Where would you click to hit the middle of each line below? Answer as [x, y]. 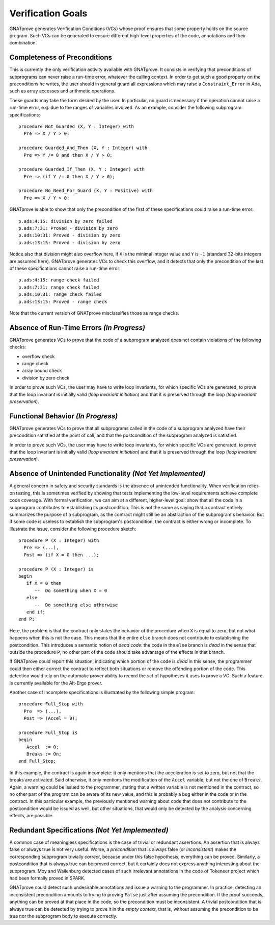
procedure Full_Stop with [51, 704]
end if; [36, 612]
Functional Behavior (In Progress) [64, 416]
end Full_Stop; [37, 761]
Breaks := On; [44, 754]
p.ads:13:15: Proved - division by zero [70, 242]
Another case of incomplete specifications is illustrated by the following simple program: [102, 692]
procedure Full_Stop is [48, 732]
